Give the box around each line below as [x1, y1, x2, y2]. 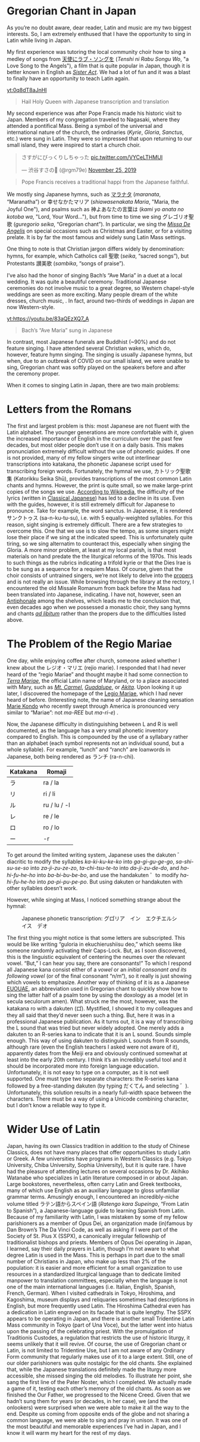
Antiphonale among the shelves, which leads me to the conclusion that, [7, 597, 182, 604]
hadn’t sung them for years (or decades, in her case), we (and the [7, 1397, 168, 1404]
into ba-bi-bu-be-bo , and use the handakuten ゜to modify [36, 871, 179, 878]
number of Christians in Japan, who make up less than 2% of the [7, 1257, 166, 1265]
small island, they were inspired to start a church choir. [7, 141, 141, 148]
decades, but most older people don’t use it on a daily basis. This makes [7, 441, 184, 448]
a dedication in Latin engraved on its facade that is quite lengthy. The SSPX [7, 1308, 191, 1316]
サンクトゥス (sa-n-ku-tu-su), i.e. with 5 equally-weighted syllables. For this [7, 514, 193, 521]
